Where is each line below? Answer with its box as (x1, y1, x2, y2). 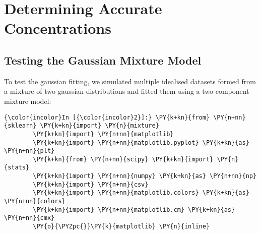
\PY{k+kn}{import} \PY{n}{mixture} (40, 122, 159, 130)
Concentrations (4, 18, 111, 38)
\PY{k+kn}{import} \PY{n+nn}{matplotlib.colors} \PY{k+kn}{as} (33, 189, 249, 197)
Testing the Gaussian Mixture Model (4, 52, 202, 68)
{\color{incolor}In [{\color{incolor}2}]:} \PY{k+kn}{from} (4, 113, 210, 121)
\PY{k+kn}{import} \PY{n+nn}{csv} (33, 181, 149, 188)
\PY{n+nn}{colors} (4, 198, 66, 205)
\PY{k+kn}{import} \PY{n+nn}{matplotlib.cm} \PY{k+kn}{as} (33, 206, 235, 213)
